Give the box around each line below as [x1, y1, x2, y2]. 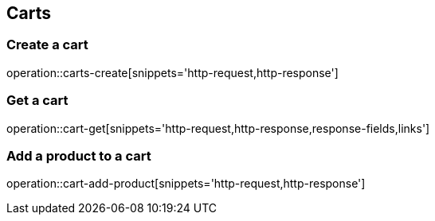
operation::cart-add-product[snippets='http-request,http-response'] [6, 176, 366, 191]
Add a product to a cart [6, 147, 151, 164]
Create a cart [6, 37, 88, 53]
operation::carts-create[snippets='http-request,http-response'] [6, 65, 339, 79]
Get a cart [6, 92, 69, 109]
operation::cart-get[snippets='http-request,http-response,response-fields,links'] [6, 121, 430, 135]
